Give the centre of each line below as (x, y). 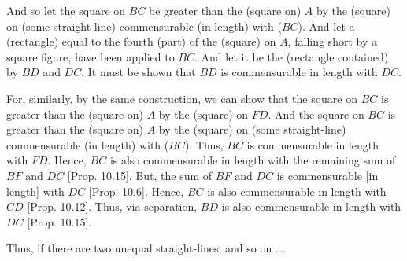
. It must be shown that (139, 72)
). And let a (326, 26)
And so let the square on (66, 10)
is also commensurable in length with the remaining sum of (253, 160)
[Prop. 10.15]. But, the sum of (140, 175)
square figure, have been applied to (91, 56)
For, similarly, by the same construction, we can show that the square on (182, 98)
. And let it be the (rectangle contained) (292, 56)
